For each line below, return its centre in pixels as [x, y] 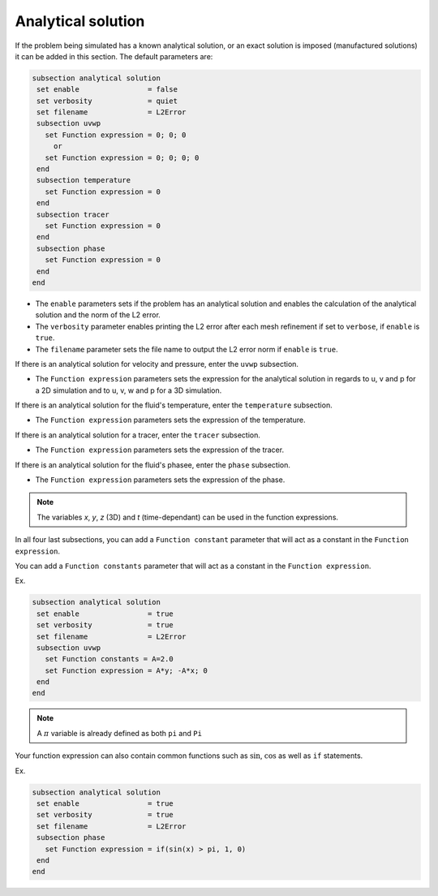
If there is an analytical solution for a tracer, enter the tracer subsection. [138, 435]
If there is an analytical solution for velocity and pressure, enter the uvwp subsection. [157, 364]
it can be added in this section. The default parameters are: [114, 56]
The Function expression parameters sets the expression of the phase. [160, 480]
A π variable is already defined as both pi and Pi [120, 733]
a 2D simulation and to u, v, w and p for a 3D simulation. [129, 390]
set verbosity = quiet [107, 101]
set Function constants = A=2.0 [109, 659]
